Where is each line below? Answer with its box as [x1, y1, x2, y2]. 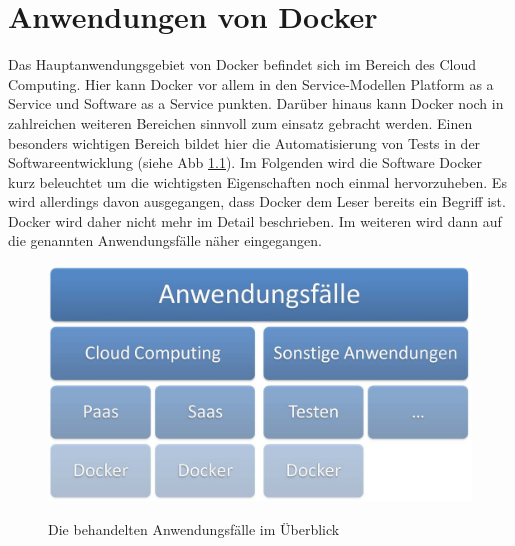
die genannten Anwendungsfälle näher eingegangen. [8, 230, 322, 251]
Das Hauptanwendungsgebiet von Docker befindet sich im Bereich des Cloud [8, 54, 477, 75]
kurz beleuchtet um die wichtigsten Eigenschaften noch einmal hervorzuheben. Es [8, 171, 507, 192]
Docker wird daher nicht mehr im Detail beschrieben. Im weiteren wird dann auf [8, 210, 502, 231]
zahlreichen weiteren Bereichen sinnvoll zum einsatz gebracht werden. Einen [8, 112, 473, 133]
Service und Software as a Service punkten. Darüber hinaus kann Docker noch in [8, 93, 504, 114]
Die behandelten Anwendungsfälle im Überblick [48, 518, 340, 539]
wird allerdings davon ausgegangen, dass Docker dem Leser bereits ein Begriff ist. [8, 191, 506, 212]
